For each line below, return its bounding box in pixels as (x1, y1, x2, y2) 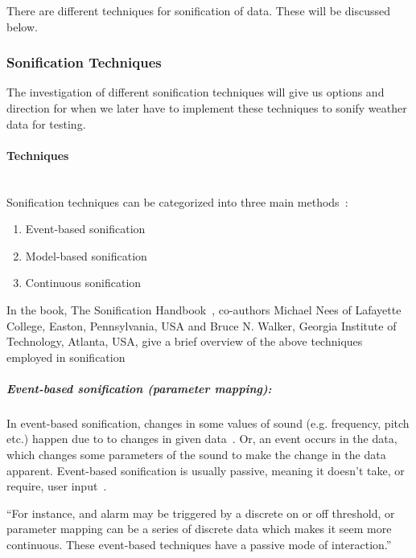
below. (6, 18, 38, 35)
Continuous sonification (25, 274, 142, 291)
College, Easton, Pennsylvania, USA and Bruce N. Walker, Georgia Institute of (6, 317, 397, 334)
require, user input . (6, 478, 107, 494)
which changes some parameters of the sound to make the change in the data (6, 446, 386, 463)
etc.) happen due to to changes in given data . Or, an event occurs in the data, (6, 430, 397, 447)
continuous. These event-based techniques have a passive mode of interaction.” (6, 536, 392, 553)
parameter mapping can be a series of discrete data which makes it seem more (6, 520, 392, 537)
